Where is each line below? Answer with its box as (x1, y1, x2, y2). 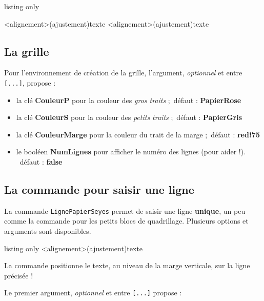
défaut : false (19, 156, 63, 167)
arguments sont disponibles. (4, 226, 91, 236)
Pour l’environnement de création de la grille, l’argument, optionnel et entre (4, 67, 242, 78)
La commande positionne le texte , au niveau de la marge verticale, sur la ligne (4, 260, 250, 271)
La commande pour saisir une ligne (4, 182, 194, 197)
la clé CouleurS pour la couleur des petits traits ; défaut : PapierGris (16, 112, 242, 123)
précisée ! (4, 270, 33, 280)
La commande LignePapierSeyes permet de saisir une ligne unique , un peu (4, 205, 246, 216)
